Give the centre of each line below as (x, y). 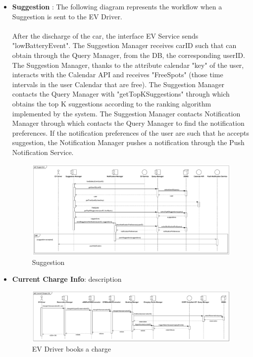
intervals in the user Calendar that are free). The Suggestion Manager (118, 84)
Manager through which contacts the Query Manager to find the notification (128, 123)
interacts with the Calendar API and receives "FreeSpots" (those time (118, 75)
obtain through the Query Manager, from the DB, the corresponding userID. (128, 55)
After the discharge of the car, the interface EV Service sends (105, 35)
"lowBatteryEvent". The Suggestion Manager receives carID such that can (124, 45)
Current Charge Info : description (67, 279)
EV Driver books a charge (72, 349)
